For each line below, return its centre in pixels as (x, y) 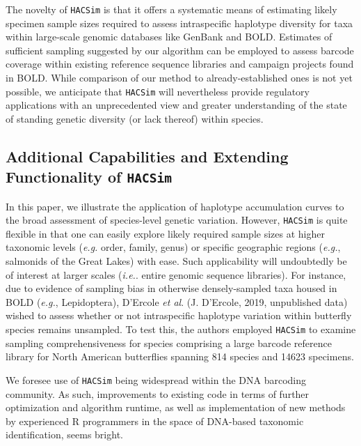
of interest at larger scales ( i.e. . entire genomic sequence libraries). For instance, (176, 274)
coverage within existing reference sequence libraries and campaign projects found (180, 64)
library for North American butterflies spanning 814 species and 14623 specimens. (180, 356)
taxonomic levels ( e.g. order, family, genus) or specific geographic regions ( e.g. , (173, 247)
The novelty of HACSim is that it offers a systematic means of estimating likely (171, 9)
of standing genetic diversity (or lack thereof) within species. (135, 118)
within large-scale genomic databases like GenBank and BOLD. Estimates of (169, 37)
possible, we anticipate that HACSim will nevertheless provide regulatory (158, 91)
